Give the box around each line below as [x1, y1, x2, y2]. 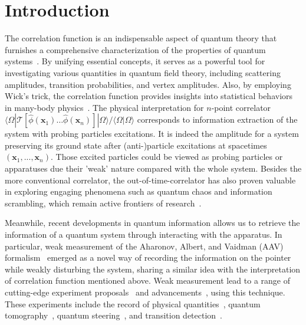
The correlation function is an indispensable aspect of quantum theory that [5, 32, 277, 44]
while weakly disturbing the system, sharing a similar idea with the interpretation [5, 262, 301, 275]
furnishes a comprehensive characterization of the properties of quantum [5, 43, 266, 55]
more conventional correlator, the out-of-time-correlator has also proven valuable [5, 173, 296, 186]
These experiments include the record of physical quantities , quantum [5, 297, 261, 310]
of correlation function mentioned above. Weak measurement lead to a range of [5, 274, 291, 287]
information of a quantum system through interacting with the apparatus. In [5, 228, 282, 241]
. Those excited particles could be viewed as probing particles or [51, 150, 283, 163]
